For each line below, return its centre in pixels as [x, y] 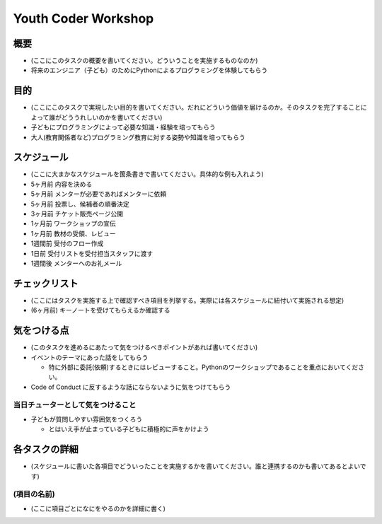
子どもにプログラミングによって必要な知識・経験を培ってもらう [123, 127]
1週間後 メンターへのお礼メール [76, 263]
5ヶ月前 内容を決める [62, 184]
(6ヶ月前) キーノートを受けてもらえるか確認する [100, 310]
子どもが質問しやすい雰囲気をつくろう [87, 419]
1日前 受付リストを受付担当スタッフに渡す [92, 253]
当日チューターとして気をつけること [75, 405]
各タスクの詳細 [46, 449]
